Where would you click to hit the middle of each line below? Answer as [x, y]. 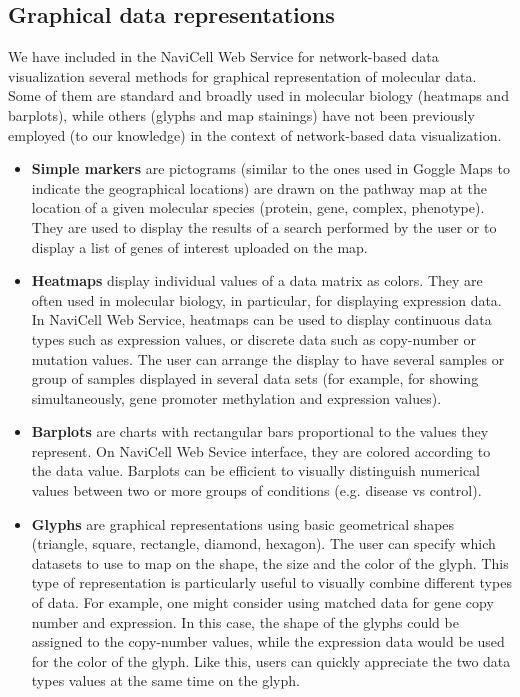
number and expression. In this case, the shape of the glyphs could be [245, 621]
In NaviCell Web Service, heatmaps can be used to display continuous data [261, 319]
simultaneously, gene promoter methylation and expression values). [236, 397]
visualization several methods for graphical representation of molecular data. [242, 75]
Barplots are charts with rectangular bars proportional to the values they [260, 431]
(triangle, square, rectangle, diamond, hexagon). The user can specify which [263, 543]
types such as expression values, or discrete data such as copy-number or [253, 338]
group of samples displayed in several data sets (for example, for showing [255, 378]
